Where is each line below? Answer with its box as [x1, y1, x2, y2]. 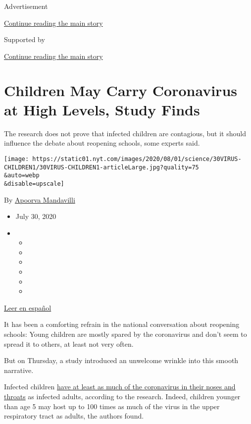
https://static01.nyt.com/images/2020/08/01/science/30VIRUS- [32, 155, 242, 162]
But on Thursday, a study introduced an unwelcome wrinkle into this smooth [4, 355, 239, 366]
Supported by [4, 34, 45, 45]
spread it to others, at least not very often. [4, 338, 134, 349]
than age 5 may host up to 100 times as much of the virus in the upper [4, 401, 220, 411]
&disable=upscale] [4, 180, 64, 187]
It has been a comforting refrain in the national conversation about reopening [4, 319, 240, 329]
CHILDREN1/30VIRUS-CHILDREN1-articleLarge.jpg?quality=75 [4, 163, 199, 171]
